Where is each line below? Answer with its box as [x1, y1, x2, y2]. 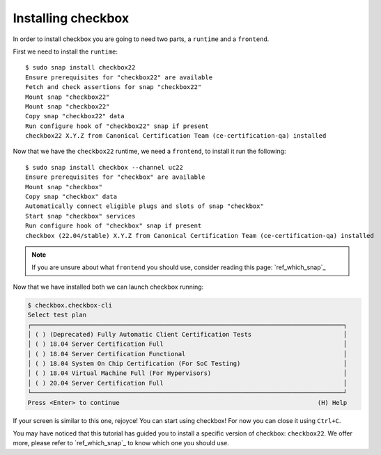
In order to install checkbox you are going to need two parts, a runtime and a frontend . [13, 35, 270, 43]
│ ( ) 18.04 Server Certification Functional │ [27, 350, 348, 358]
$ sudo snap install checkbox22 [25, 63, 136, 72]
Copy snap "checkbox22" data [25, 112, 125, 120]
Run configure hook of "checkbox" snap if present [25, 222, 202, 230]
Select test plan [27, 311, 87, 319]
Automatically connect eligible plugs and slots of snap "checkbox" [25, 202, 264, 210]
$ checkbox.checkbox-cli [27, 301, 113, 309]
